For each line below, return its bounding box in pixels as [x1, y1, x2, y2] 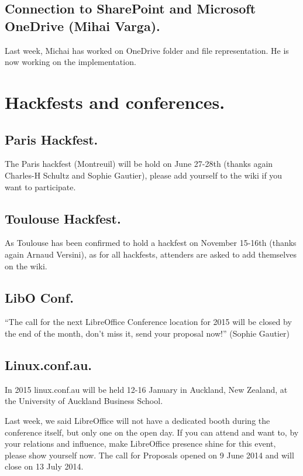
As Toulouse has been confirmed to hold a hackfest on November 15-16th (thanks [5, 237, 297, 249]
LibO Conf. [5, 288, 74, 306]
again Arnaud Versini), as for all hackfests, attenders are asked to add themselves [5, 248, 297, 260]
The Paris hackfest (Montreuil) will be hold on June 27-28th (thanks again [5, 157, 273, 170]
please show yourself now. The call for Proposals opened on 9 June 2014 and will [5, 448, 294, 461]
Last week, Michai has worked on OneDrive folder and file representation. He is [5, 44, 289, 56]
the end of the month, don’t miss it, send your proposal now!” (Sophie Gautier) [5, 327, 290, 339]
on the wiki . [5, 259, 47, 272]
